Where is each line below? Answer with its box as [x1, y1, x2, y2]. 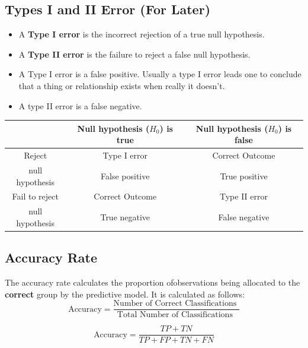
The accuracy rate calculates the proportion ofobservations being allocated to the [5, 276, 300, 289]
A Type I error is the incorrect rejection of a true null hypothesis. [18, 28, 265, 40]
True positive [220, 169, 268, 182]
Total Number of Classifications [117, 311, 233, 319]
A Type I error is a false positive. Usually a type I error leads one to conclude [18, 68, 301, 80]
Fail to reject [12, 190, 59, 203]
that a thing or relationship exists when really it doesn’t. [18, 79, 225, 91]
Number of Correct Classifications [113, 299, 237, 308]
